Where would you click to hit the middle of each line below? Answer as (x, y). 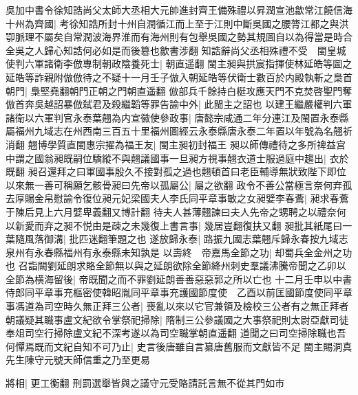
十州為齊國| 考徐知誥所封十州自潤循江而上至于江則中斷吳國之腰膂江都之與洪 (177, 23)
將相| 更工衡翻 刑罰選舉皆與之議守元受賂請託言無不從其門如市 (145, 383)
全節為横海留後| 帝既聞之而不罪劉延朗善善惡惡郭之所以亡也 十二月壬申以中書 (179, 279)
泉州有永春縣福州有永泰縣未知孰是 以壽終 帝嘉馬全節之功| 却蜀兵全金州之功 (179, 252)
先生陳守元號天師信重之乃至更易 (78, 360)
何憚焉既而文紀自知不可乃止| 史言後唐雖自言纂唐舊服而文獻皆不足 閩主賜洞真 (179, 346)
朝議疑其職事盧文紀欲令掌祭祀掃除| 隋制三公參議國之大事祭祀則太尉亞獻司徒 (177, 319)
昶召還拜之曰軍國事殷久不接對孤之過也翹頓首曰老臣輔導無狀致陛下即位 (187, 171)
